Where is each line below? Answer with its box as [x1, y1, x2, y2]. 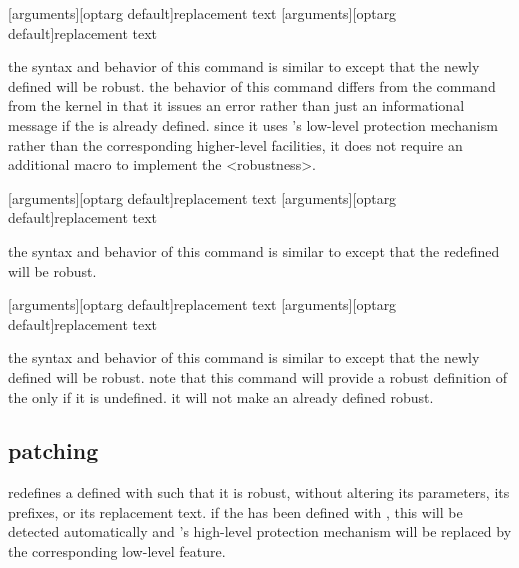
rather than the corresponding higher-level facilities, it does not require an [8, 134, 463, 155]
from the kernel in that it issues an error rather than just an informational [8, 95, 465, 116]
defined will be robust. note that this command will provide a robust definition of [8, 366, 507, 387]
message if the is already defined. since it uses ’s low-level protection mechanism [8, 114, 498, 135]
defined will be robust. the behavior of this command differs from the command [8, 75, 496, 96]
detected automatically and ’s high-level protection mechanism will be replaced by [8, 521, 512, 542]
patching [8, 435, 99, 466]
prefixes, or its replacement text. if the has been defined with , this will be [8, 501, 463, 522]
